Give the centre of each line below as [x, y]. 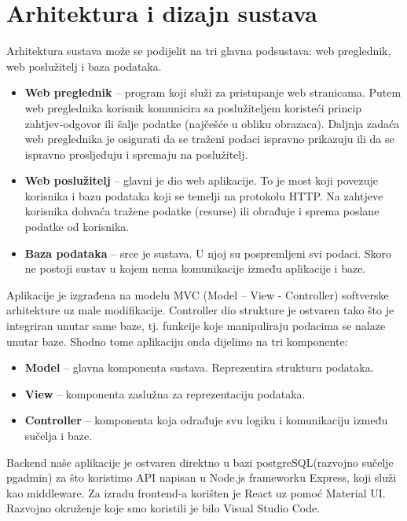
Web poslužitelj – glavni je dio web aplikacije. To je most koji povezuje [201, 180]
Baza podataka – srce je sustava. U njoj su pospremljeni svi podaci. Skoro [208, 253]
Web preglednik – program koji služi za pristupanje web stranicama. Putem [213, 92]
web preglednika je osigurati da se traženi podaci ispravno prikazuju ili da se [209, 139]
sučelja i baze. [59, 435]
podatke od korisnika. [77, 227]
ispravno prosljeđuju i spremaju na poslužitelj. [136, 154]
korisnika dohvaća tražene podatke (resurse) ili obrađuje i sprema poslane [202, 211]
